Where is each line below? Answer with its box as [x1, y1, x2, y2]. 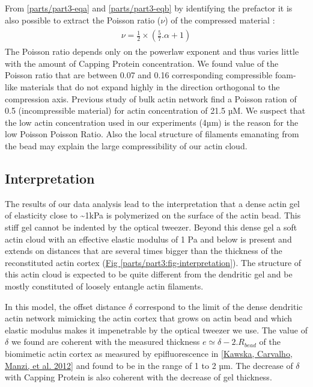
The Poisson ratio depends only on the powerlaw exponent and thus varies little [5, 45, 299, 58]
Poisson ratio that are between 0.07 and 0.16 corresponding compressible [5, 69, 273, 81]
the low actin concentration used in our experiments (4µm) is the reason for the [5, 116, 299, 128]
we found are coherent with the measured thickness [11, 335, 200, 348]
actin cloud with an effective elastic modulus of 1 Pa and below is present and [5, 232, 292, 245]
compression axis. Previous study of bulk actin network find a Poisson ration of [5, 92, 297, 105]
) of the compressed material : [165, 13, 275, 26]
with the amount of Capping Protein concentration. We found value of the [5, 57, 279, 69]
